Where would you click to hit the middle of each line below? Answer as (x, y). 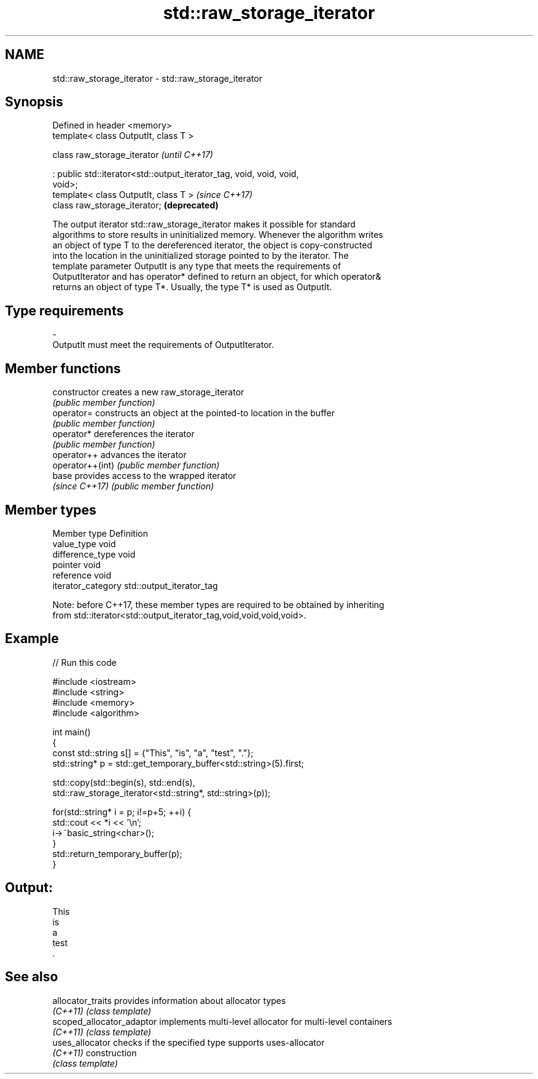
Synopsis (34, 102)
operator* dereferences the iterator (123, 434)
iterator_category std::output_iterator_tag (135, 585)
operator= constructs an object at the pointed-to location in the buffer (193, 413)
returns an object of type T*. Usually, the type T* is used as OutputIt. (192, 287)
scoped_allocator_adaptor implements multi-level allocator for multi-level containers (222, 1021)
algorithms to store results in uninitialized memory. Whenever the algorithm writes (218, 235)
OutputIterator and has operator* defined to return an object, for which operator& (217, 277)
